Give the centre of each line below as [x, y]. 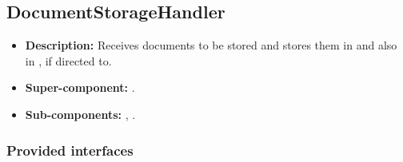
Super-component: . [80, 87]
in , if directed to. [68, 60]
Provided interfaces [70, 150]
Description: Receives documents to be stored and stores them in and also [211, 45]
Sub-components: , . [80, 114]
